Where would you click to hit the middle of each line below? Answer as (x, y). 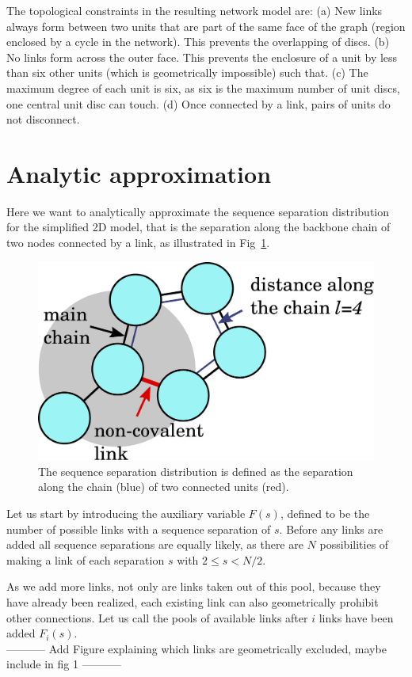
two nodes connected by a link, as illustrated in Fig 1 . (138, 243)
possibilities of (354, 544)
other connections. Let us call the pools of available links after (157, 617)
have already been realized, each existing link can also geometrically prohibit (193, 601)
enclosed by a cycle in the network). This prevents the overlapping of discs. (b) (198, 42)
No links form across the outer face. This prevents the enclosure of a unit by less (202, 57)
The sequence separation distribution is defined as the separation (196, 471)
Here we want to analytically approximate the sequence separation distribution (198, 211)
